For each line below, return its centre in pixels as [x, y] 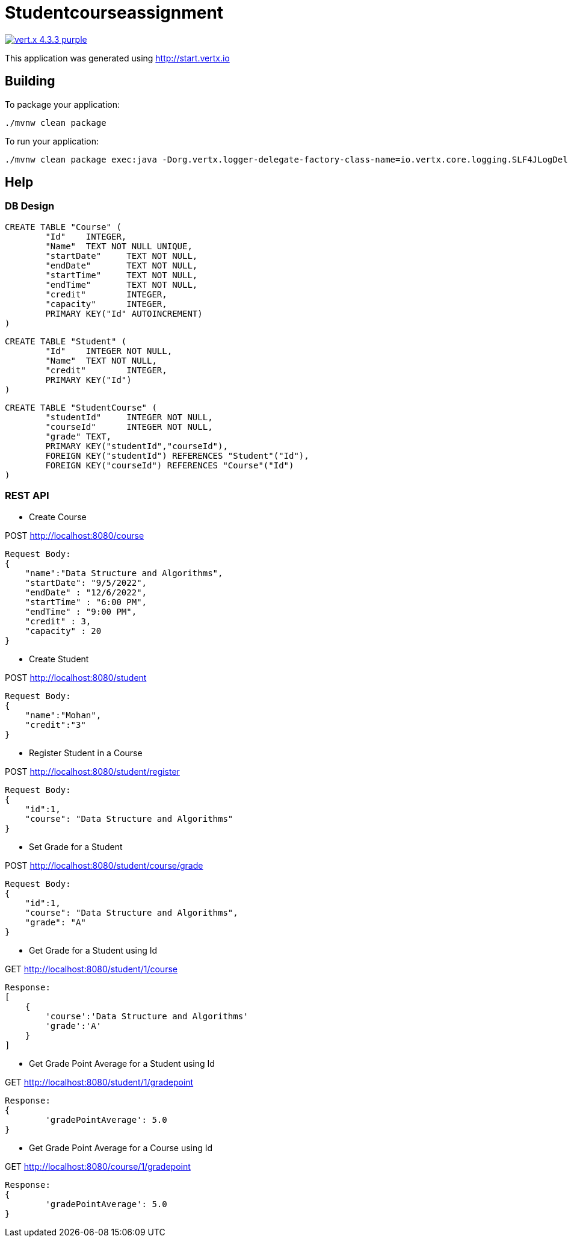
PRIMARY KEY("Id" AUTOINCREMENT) [124, 313]
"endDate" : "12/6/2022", [86, 592]
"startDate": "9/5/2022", [86, 582]
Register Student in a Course [86, 753]
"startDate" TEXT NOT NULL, [122, 256]
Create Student [59, 659]
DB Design [30, 206]
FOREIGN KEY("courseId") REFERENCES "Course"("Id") [170, 465]
